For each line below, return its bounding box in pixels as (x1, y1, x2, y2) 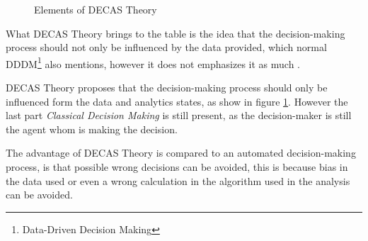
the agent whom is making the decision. (6, 121, 178, 136)
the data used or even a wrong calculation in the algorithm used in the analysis (6, 173, 350, 188)
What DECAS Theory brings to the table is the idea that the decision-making (6, 26, 345, 40)
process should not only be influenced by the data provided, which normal (6, 40, 327, 55)
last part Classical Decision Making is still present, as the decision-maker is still (6, 108, 352, 123)
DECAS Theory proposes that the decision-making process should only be (6, 80, 328, 95)
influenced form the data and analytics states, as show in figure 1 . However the (6, 94, 348, 108)
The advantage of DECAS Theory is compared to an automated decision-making (6, 145, 356, 160)
